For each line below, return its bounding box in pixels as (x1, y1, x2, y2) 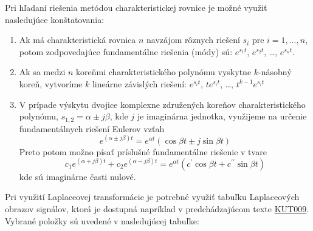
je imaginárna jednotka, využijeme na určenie (137, 110, 307, 122)
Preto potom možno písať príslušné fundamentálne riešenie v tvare (19, 145, 267, 158)
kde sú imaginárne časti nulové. (19, 170, 136, 182)
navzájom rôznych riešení (146, 33, 240, 46)
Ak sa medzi (19, 65, 66, 78)
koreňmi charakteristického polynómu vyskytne (76, 65, 252, 78)
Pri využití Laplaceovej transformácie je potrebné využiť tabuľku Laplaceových (5, 190, 300, 203)
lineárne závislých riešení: (92, 77, 187, 90)
